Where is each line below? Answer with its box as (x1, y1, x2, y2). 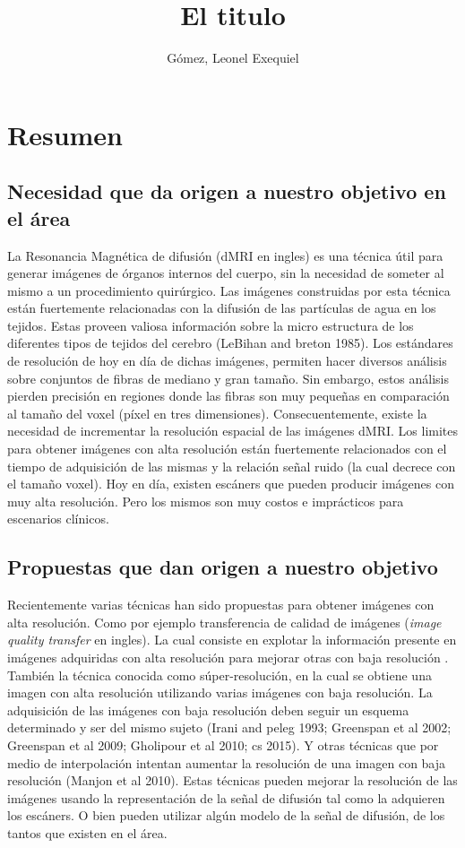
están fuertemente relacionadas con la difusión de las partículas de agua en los (7, 299, 436, 317)
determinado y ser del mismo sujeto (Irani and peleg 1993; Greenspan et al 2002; (7, 718, 452, 737)
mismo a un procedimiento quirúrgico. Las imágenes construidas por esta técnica (7, 281, 451, 299)
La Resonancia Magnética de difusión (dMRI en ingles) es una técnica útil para (7, 246, 443, 264)
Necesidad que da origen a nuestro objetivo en (7, 177, 446, 205)
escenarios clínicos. (7, 509, 109, 528)
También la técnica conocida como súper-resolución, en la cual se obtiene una (7, 665, 432, 684)
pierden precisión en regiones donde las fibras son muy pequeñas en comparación (7, 386, 450, 405)
